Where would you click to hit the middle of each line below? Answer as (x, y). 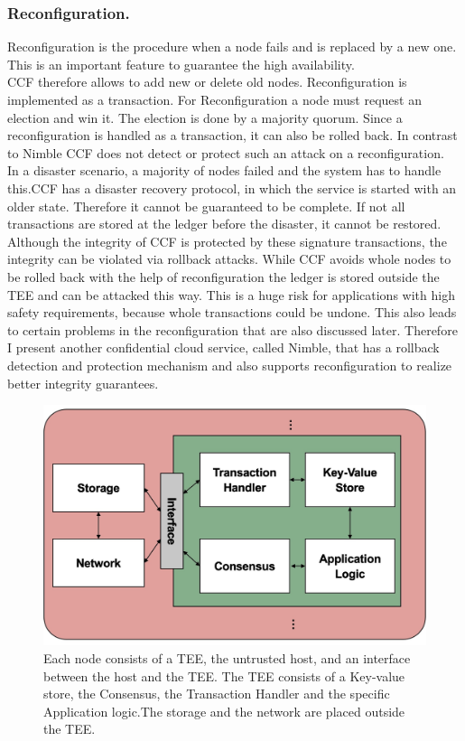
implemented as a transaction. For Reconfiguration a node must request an (214, 99)
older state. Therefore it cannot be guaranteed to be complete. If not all (206, 206)
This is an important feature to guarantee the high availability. (181, 64)
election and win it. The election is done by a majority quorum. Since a (205, 117)
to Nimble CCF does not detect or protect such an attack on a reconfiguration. (226, 152)
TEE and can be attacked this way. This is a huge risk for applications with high (231, 294)
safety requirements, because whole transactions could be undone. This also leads (232, 312)
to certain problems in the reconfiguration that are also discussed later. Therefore (232, 329)
